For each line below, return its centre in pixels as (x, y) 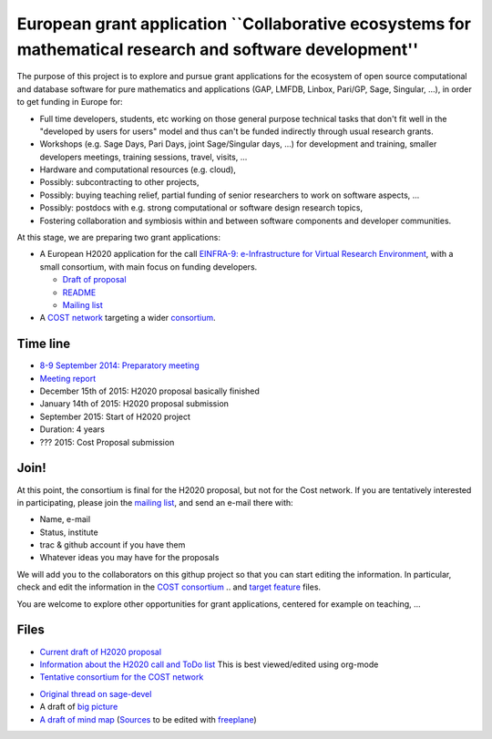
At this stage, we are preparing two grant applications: (119, 238)
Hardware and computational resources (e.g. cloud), (138, 169)
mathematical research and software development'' (218, 49)
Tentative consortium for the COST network (122, 677)
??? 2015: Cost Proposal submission (107, 442)
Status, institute (69, 532)
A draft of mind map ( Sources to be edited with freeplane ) (148, 719)
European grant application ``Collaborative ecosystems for (244, 24)
